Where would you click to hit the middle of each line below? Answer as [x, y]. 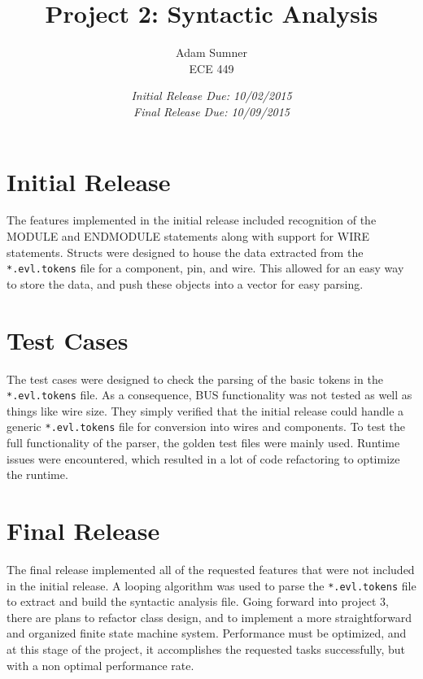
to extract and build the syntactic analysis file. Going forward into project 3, [198, 601]
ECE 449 [211, 68]
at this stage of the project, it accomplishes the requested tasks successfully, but [206, 649]
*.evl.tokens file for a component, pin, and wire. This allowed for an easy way [205, 268]
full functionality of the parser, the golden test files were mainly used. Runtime [203, 443]
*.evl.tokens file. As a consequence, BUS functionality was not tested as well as [209, 395]
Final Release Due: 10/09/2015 [211, 111]
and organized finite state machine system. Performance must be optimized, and [207, 633]
